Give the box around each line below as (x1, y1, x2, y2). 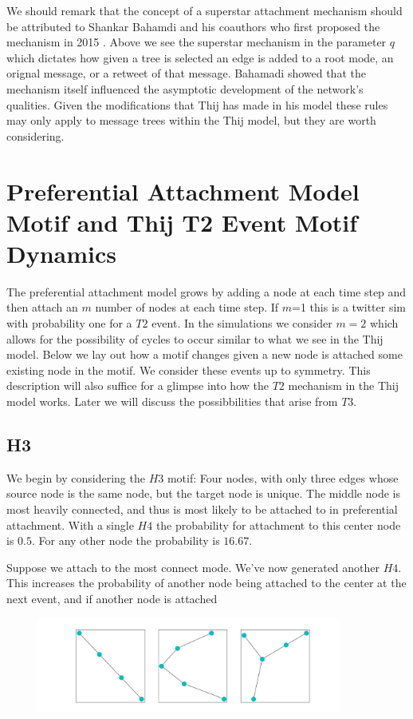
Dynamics (6, 236, 117, 269)
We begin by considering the (6, 469, 145, 486)
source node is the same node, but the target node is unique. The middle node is (6, 485, 400, 502)
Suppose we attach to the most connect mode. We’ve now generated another (6, 558, 380, 575)
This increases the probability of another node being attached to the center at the (6, 574, 407, 591)
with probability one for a (6, 315, 132, 332)
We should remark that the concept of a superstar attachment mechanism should (6, 2, 403, 18)
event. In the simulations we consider (151, 315, 332, 332)
